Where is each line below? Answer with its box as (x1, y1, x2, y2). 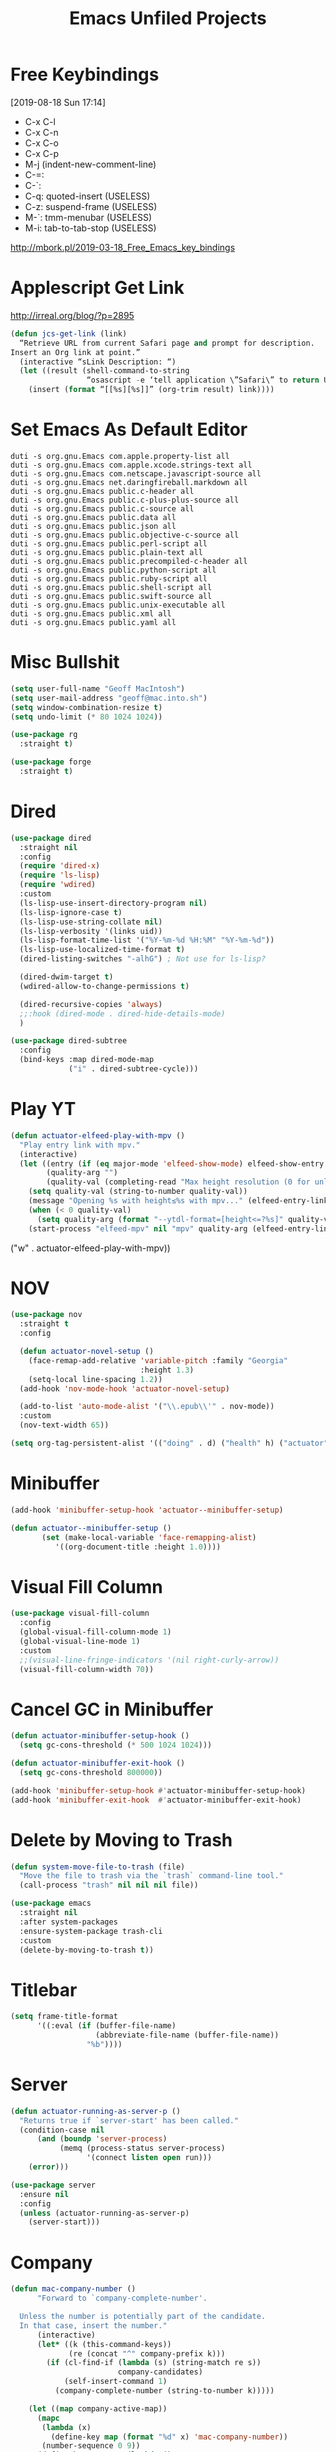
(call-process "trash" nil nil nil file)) (19, 1880, 199, 1891)
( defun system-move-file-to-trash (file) (10, 1862, 186, 1872)
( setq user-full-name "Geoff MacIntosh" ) (10, 683, 186, 694)
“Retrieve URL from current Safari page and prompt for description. (19, 338, 315, 348)
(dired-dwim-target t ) (19, 972, 114, 982)
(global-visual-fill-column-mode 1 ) (19, 1627, 172, 1637)
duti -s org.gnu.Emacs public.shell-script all (10, 582, 213, 592)
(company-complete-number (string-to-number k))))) (54, 2386, 275, 2396)
